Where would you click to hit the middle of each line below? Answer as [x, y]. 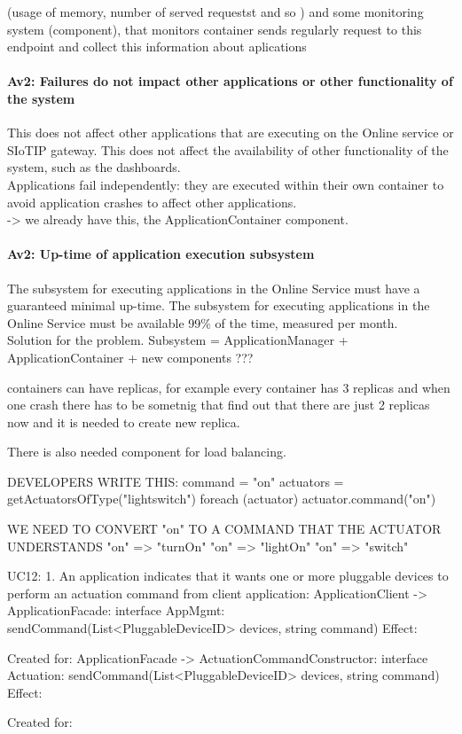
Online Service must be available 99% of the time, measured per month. [203, 322]
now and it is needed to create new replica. [124, 422]
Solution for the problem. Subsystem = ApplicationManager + [178, 340]
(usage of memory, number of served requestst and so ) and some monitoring [215, 12]
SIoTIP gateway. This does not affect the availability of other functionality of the [228, 149]
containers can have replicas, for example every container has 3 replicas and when [229, 387]
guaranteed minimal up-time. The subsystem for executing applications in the [219, 305]
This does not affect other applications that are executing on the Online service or [231, 133]
